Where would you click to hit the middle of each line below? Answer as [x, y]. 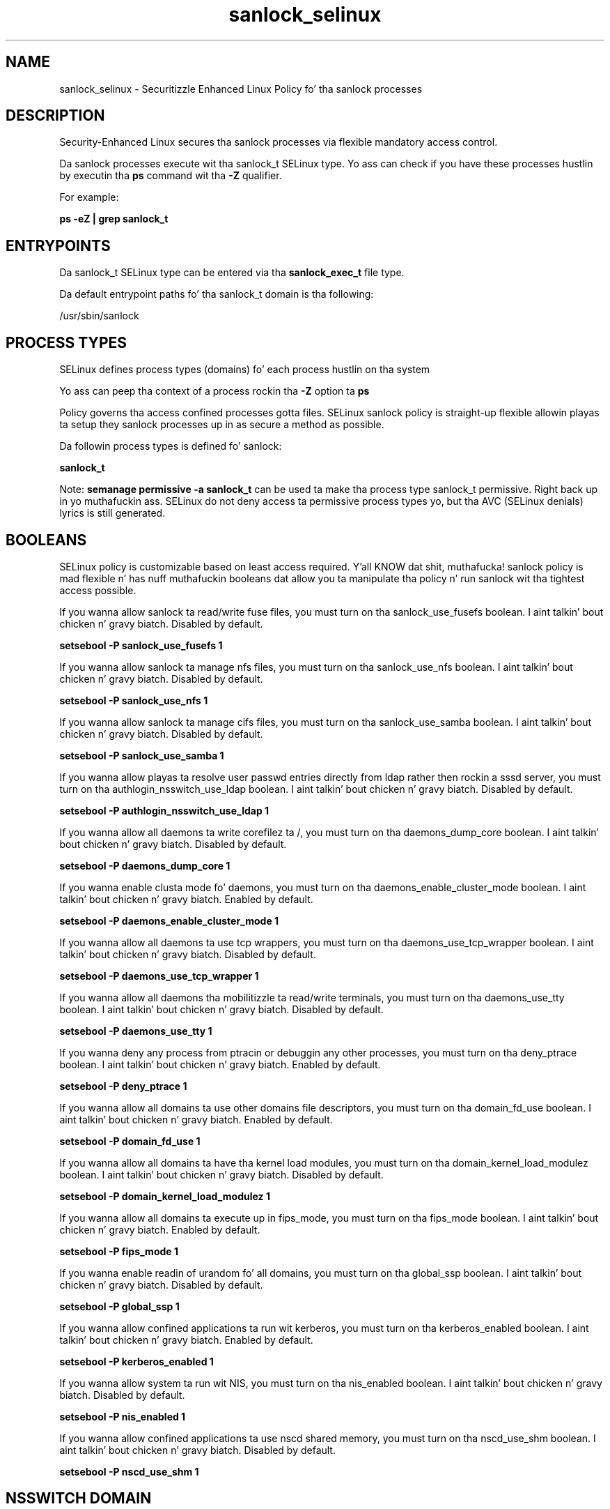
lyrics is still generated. [112, 513]
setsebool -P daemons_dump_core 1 [145, 865]
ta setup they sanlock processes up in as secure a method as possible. [222, 425]
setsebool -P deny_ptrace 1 [123, 1086]
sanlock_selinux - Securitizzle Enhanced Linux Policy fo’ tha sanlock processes [241, 89]
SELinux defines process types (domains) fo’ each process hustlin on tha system [245, 370]
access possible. [98, 590]
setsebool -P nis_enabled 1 [123, 1416]
